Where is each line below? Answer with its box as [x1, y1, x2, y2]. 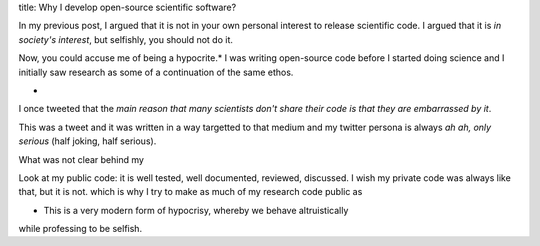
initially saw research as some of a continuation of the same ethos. [18, 66, 294, 78]
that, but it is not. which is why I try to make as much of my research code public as [18, 186, 363, 198]
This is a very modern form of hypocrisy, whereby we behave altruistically [43, 204, 349, 216]
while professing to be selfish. [18, 223, 143, 235]
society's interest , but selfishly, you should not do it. [18, 33, 234, 45]
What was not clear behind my [18, 153, 145, 165]
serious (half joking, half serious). [18, 135, 157, 147]
